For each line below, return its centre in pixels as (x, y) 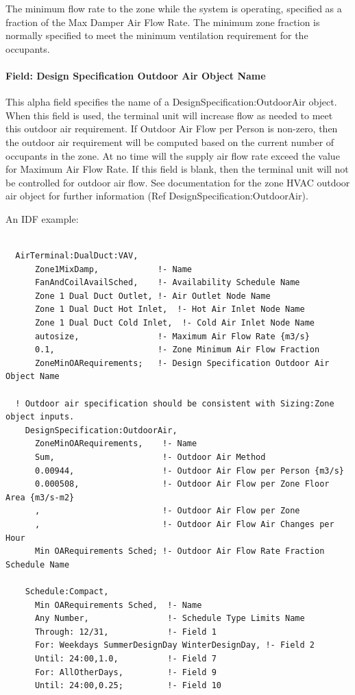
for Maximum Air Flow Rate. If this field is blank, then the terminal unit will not (177, 169)
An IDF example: (42, 218)
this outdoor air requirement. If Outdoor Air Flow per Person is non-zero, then (172, 129)
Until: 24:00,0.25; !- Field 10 (128, 686)
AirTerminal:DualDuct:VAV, (77, 256)
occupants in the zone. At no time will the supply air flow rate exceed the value (173, 155)
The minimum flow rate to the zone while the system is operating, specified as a (174, 8)
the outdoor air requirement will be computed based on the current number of (170, 142)
